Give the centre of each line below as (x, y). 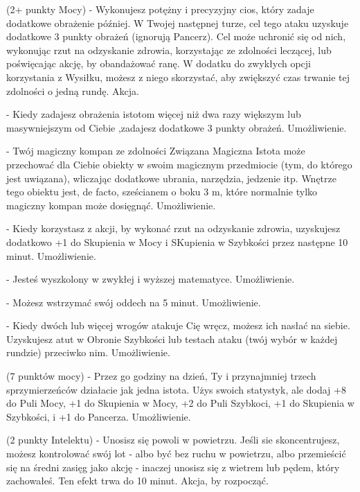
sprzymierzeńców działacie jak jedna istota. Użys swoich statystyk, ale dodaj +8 (176, 389)
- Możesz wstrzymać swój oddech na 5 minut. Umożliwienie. (134, 302)
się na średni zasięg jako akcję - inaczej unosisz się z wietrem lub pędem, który (173, 467)
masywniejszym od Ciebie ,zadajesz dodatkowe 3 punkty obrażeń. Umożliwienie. (177, 127)
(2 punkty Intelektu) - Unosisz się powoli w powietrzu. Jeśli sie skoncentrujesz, (173, 440)
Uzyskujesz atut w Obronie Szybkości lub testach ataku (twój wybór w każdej (172, 339)
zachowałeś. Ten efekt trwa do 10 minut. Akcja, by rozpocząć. (137, 481)
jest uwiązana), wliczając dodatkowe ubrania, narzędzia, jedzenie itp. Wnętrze (171, 178)
